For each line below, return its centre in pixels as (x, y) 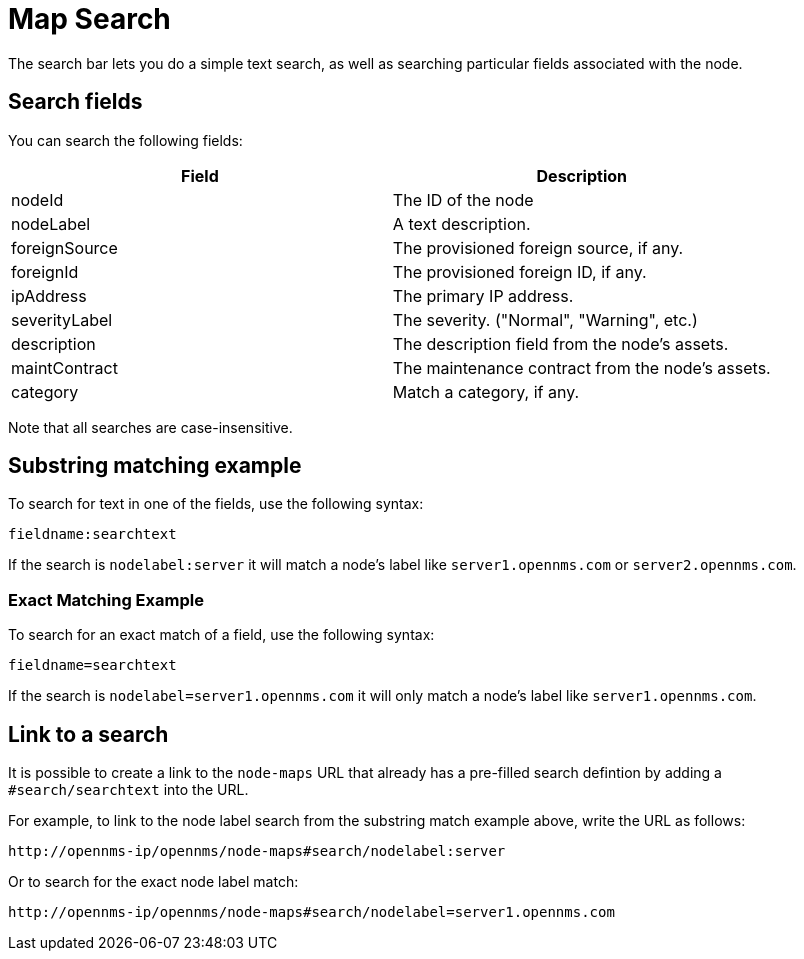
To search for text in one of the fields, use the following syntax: (216, 504)
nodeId (37, 199)
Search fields (75, 102)
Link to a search (88, 734)
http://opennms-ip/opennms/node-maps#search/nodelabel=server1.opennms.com (311, 912)
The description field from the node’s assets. (560, 343)
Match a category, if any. (486, 391)
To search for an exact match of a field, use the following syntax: (221, 635)
